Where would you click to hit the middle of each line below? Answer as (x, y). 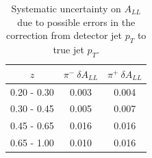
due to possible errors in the (76, 22)
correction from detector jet (64, 35)
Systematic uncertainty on (66, 8)
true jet (68, 49)
